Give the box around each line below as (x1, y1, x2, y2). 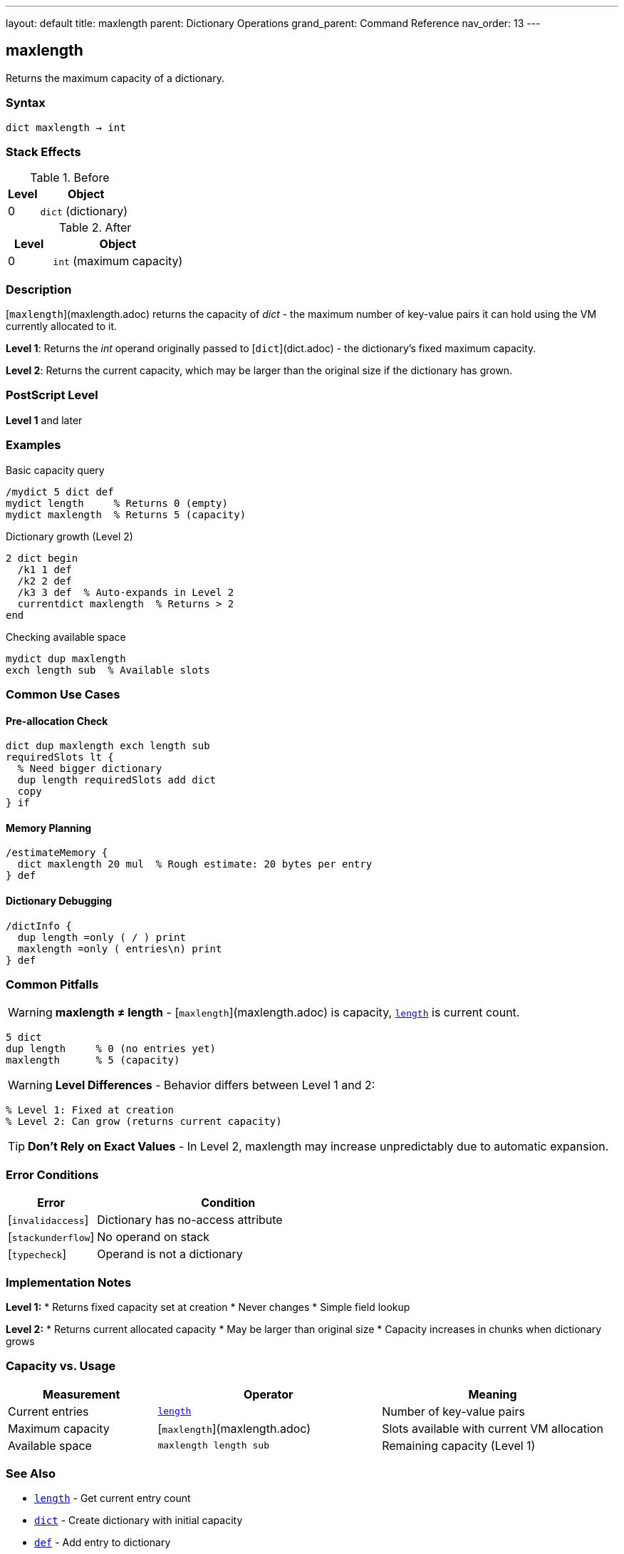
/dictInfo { (6, 920, 72, 932)
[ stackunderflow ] (8, 1230, 95, 1245)
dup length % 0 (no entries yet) (6, 1043, 217, 1055)
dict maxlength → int (6, 121, 126, 133)
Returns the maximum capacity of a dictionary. (6, 71, 224, 84)
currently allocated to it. (6, 320, 118, 333)
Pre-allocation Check (6, 714, 108, 727)
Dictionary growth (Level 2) (6, 530, 133, 542)
